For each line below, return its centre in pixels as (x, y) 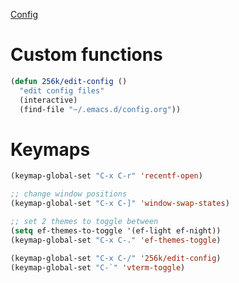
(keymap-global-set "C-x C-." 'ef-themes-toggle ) (116, 240)
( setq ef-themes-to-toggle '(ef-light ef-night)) (116, 230)
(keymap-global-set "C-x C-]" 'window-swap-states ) (120, 204)
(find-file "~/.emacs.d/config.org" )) (100, 109)
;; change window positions (69, 194)
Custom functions (86, 55)
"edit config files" (62, 90)
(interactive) (48, 100)
